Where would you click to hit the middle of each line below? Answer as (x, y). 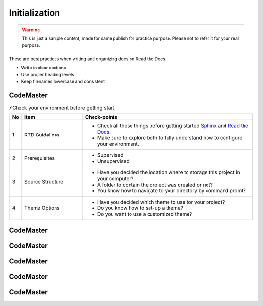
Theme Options (42, 208)
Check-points (101, 117)
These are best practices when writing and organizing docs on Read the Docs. (88, 59)
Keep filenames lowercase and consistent (63, 81)
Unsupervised (113, 161)
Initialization (35, 13)
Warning (31, 30)
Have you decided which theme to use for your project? (161, 202)
